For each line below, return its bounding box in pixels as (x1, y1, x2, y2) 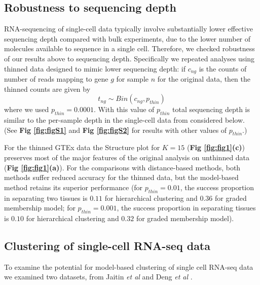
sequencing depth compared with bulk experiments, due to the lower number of (4, 33, 251, 44)
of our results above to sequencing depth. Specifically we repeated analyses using (4, 53, 255, 63)
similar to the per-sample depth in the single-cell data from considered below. (4, 115, 245, 125)
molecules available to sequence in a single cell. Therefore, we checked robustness (4, 43, 255, 54)
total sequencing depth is (172, 104, 250, 115)
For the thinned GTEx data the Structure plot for (4, 142, 160, 153)
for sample (116, 74, 149, 84)
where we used (4, 104, 49, 115)
